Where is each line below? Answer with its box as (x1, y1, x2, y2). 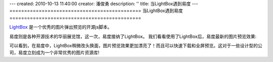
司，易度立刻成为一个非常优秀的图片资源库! (9, 49, 100, 55)
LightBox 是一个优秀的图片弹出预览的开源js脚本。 (9, 24, 112, 30)
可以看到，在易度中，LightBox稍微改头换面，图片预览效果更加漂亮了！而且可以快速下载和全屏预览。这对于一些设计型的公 (9, 42, 262, 48)
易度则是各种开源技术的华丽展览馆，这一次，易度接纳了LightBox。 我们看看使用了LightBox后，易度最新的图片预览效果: (9, 33, 257, 39)
